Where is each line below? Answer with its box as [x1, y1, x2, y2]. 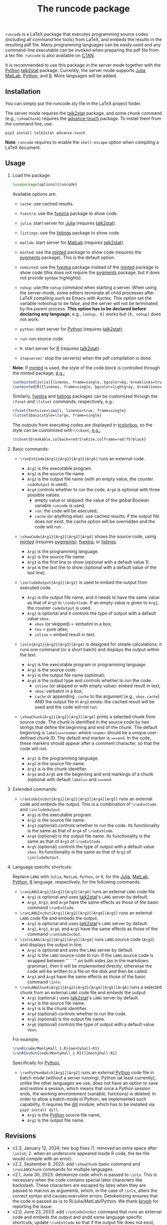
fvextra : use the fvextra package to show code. [19, 210, 118, 216]
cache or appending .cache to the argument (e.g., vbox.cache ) [34, 693, 160, 700]
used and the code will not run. [34, 704, 98, 710]
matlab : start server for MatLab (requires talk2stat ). [19, 239, 125, 245]
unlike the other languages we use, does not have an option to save [19, 1080, 158, 1086]
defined [19, 735, 36, 741]
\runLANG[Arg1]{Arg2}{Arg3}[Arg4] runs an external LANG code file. [19, 889, 156, 895]
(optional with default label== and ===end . [27, 777, 113, 783]
